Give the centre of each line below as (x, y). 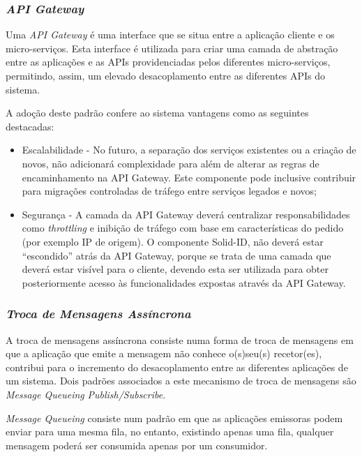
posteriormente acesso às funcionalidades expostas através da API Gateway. (184, 282)
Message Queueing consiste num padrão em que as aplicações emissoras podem (174, 418)
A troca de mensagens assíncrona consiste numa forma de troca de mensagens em (180, 339)
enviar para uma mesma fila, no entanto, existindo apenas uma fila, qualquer (170, 432)
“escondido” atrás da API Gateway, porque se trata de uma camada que (176, 255)
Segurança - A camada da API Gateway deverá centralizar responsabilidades (186, 214)
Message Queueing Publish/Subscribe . (86, 394)
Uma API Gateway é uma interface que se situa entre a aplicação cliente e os (170, 35)
